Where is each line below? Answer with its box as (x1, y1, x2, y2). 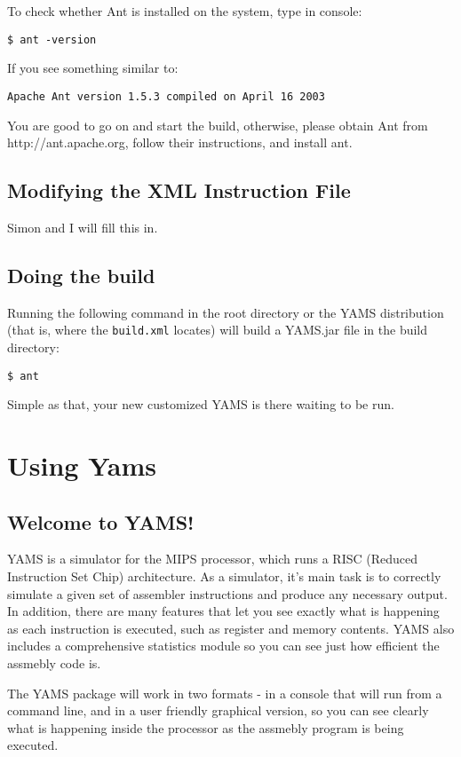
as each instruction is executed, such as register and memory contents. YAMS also (7, 619, 455, 637)
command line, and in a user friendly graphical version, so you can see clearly (7, 701, 429, 720)
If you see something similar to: (7, 59, 179, 77)
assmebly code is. (7, 653, 101, 672)
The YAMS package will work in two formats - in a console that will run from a (7, 683, 442, 702)
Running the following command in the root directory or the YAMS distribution (7, 303, 444, 321)
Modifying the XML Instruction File (7, 177, 351, 204)
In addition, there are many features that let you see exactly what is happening (7, 602, 440, 620)
